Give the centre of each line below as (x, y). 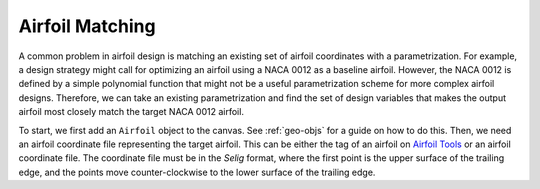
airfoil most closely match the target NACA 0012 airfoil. (131, 112)
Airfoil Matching (87, 26)
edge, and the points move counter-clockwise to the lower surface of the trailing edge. (197, 172)
